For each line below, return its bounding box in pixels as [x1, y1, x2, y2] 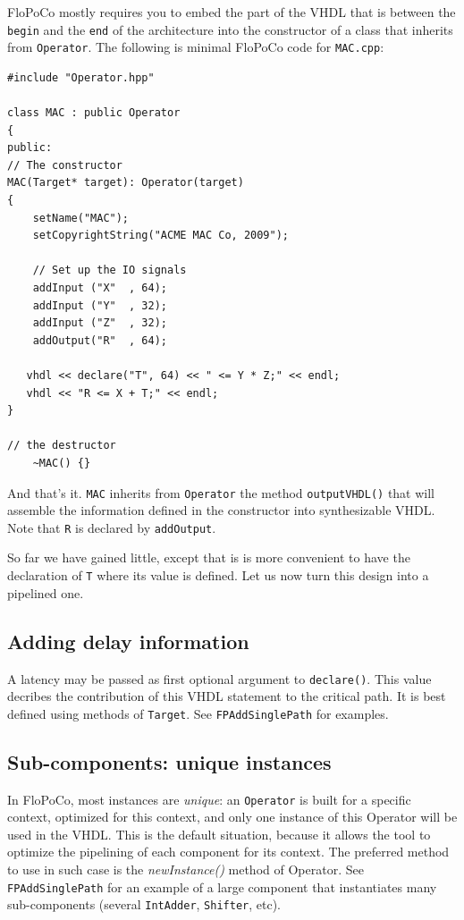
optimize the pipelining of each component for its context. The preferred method [7, 842, 450, 861]
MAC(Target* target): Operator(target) [7, 176, 244, 190]
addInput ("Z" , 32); [32, 317, 167, 330]
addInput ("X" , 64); [32, 282, 167, 295]
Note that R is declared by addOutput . [7, 518, 216, 536]
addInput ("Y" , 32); [32, 299, 167, 312]
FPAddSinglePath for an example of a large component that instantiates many [7, 877, 437, 896]
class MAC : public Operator [7, 106, 181, 120]
